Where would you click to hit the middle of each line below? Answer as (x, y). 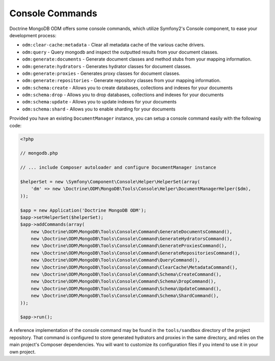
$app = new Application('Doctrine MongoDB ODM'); (83, 210)
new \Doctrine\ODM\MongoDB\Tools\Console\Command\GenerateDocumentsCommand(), (132, 231)
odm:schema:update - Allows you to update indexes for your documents (99, 102)
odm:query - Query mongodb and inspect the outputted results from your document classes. (120, 52)
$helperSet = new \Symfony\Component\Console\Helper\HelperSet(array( (110, 182)
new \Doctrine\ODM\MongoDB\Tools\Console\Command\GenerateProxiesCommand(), (129, 246)
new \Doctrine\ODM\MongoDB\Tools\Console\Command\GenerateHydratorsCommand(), (132, 239)
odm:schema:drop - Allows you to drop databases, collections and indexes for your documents (123, 95)
